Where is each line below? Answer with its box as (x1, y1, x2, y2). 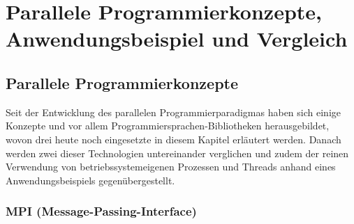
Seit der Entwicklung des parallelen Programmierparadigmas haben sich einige (6, 104, 341, 119)
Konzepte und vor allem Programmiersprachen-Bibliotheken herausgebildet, (6, 118, 330, 133)
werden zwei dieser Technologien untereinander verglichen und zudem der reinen (6, 145, 349, 160)
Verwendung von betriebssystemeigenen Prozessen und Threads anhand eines (6, 159, 336, 174)
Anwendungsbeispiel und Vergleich (6, 24, 348, 53)
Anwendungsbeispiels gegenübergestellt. (6, 173, 175, 187)
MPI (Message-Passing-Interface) (6, 202, 197, 220)
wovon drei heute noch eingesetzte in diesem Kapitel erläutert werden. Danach (6, 131, 341, 146)
